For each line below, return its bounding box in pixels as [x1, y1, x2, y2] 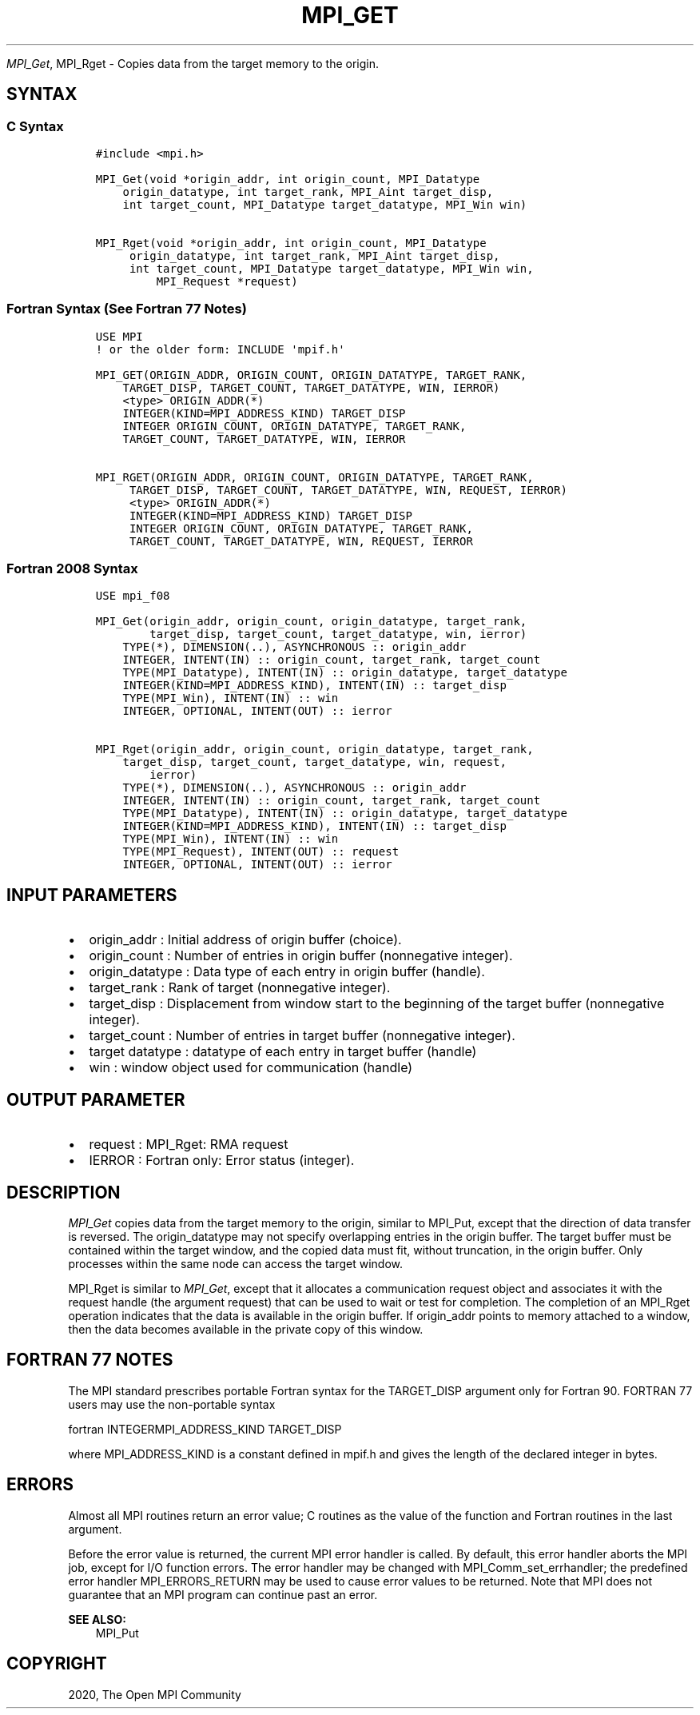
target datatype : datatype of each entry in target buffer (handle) [89, 1043, 477, 1060]
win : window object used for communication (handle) [89, 1059, 413, 1076]
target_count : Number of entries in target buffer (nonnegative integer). [89, 1027, 515, 1044]
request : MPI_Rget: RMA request [89, 1136, 288, 1153]
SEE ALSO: [68, 1612, 126, 1626]
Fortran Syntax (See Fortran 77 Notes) [6, 301, 247, 317]
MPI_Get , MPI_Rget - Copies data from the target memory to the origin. [6, 56, 380, 70]
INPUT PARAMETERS [6, 884, 177, 905]
